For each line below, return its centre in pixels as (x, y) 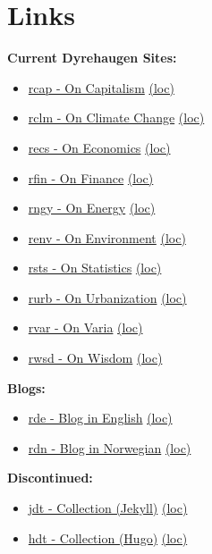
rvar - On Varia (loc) (85, 327)
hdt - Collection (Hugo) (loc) (108, 537)
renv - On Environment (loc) (107, 237)
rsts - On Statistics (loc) (95, 268)
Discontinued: (50, 478)
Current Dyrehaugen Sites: (92, 58)
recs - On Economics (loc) (99, 147)
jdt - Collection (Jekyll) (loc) (108, 508)
